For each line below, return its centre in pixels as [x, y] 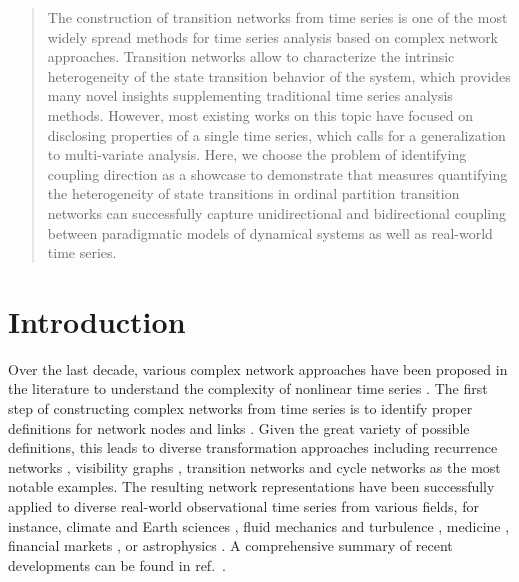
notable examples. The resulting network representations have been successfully [251, 486]
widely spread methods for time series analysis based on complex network [273, 36]
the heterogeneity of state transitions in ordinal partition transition [253, 193]
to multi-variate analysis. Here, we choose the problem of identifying [257, 154]
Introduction [97, 320]
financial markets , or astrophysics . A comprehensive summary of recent [230, 545]
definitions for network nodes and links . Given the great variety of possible [239, 427]
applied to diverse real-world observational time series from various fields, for [243, 506]
